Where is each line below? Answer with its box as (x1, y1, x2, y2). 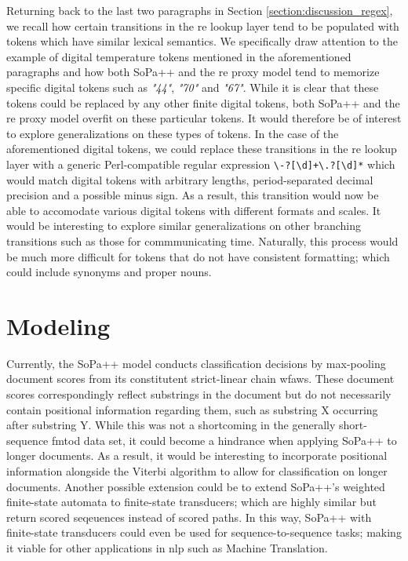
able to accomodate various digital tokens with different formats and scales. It (6, 202, 381, 218)
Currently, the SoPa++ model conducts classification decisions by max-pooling (6, 355, 386, 371)
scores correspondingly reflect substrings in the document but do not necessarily (6, 386, 392, 403)
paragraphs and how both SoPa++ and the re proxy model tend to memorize (6, 64, 380, 80)
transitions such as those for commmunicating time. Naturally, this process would (6, 232, 399, 249)
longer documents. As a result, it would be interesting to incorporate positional (6, 447, 388, 464)
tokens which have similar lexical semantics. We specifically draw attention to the (6, 33, 398, 49)
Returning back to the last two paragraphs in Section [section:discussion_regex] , (6, 2, 393, 18)
